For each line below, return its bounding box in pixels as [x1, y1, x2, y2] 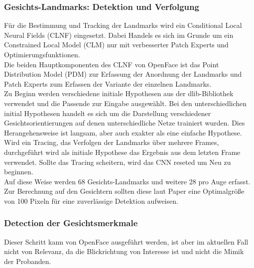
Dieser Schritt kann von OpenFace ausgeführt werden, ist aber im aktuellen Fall [4, 236, 249, 247]
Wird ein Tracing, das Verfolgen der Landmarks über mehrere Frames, [4, 137, 219, 147]
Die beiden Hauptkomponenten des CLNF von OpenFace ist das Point [4, 59, 219, 69]
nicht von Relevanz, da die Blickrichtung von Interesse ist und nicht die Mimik [4, 246, 244, 257]
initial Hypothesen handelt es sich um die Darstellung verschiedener [4, 108, 211, 118]
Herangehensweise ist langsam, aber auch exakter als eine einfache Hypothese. [4, 127, 242, 137]
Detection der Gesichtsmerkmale [4, 217, 138, 229]
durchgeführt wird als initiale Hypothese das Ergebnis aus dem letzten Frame [4, 146, 241, 157]
